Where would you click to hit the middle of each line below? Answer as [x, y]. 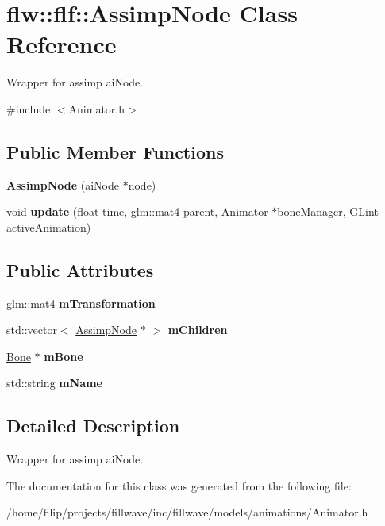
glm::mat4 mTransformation [81, 303]
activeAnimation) [49, 227]
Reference [62, 44]
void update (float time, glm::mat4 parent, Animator [137, 211]
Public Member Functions [115, 151]
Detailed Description [93, 426]
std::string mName [54, 383]
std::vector [32, 330]
